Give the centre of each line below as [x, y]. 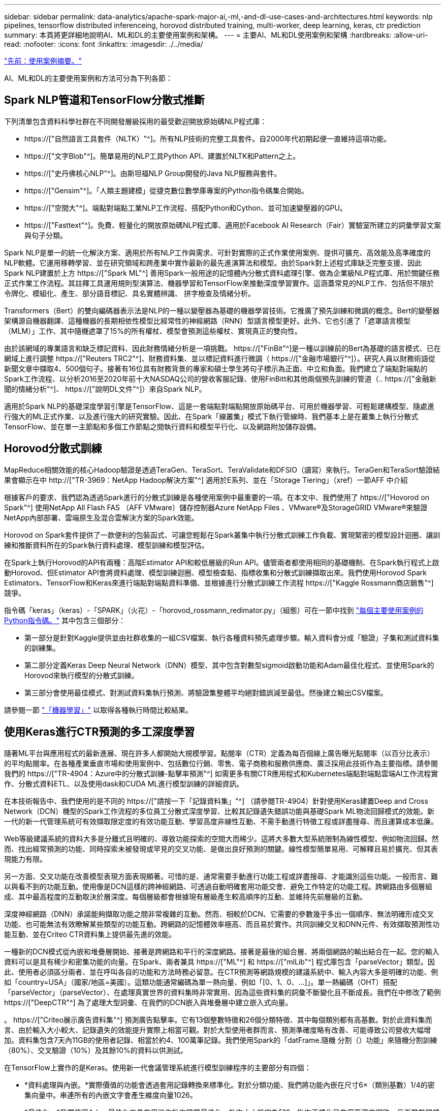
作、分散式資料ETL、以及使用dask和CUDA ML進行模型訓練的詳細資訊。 [124, 783]
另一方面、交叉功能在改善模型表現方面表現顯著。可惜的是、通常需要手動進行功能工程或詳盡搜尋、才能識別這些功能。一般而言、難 [221, 876]
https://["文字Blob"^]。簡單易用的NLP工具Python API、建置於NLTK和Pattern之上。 [162, 156]
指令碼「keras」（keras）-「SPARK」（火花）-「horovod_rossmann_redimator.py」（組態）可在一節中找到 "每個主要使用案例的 [214, 610]
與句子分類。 [46, 235]
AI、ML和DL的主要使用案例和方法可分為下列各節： [88, 78]
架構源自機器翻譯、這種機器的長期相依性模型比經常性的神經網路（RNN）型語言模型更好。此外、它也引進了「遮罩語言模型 [208, 320]
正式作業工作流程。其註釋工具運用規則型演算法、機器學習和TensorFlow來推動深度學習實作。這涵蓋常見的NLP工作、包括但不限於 [219, 283]
